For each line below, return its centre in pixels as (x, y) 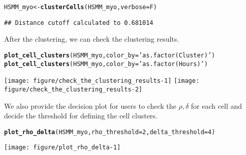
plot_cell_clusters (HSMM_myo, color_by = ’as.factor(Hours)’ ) (106, 64)
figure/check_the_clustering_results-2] (73, 89)
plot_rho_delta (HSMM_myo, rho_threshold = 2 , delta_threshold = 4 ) (110, 132)
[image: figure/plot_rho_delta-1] (63, 148)
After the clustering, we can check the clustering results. (92, 39)
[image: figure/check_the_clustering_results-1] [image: (102, 81)
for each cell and (217, 105)
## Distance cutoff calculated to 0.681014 (79, 23)
